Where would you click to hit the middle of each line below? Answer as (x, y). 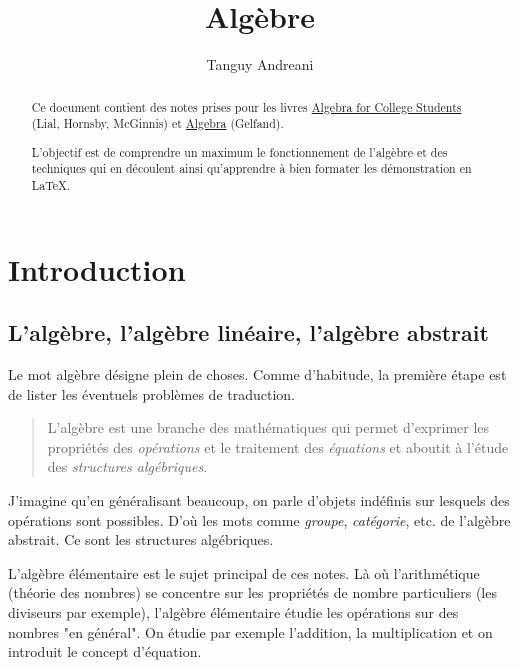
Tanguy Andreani (260, 64)
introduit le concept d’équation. (105, 651)
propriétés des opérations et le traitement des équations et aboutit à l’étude (278, 446)
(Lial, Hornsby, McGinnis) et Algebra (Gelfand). (157, 123)
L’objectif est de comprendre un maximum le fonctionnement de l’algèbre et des (239, 151)
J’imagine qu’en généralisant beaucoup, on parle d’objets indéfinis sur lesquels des (259, 500)
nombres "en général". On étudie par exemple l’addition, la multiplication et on (250, 631)
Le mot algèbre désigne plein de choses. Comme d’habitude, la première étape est (257, 374)
